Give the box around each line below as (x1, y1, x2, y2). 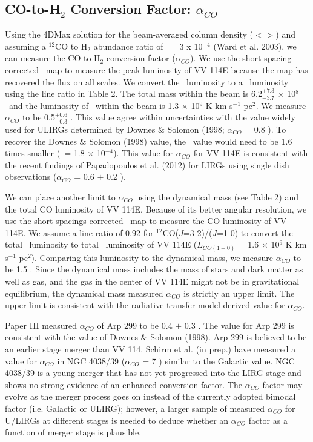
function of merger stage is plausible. (5, 426, 142, 438)
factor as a (248, 414, 288, 426)
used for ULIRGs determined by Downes (5, 122, 156, 135)
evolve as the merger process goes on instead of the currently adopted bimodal (5, 390, 296, 403)
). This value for (113, 147, 174, 159)
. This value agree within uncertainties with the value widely (70, 111, 295, 124)
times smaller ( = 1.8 (5, 147, 85, 159)
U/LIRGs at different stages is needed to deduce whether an (5, 414, 229, 426)
